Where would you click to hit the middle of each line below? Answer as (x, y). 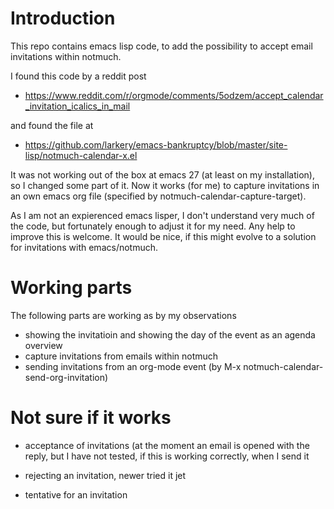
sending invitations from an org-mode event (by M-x (133, 366)
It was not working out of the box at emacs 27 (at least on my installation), (162, 174)
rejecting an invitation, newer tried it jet (105, 475)
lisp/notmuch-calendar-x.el (81, 155)
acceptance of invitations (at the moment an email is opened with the (167, 445)
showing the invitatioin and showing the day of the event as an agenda (170, 334)
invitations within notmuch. (66, 56)
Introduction (63, 18)
